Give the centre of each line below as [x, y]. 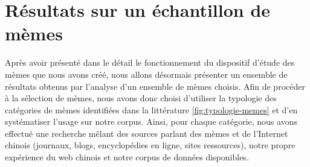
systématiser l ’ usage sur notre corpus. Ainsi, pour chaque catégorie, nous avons [151, 121]
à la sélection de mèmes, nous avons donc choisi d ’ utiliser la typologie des [141, 98]
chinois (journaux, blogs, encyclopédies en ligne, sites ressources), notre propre [150, 145]
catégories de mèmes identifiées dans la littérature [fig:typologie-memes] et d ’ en [151, 109]
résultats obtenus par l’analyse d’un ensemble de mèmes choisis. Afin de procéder [155, 86]
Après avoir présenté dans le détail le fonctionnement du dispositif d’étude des [150, 62]
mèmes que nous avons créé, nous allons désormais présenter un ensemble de [146, 74]
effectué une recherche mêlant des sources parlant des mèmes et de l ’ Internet [147, 133]
